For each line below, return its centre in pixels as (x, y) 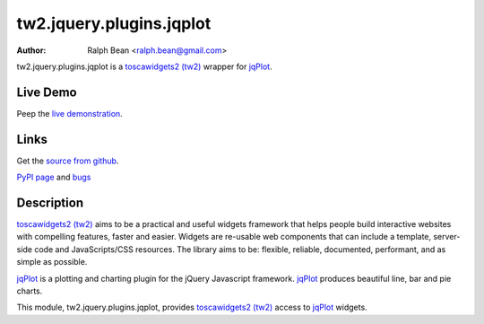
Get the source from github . (68, 161)
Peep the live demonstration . (69, 113)
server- (447, 237)
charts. (30, 291)
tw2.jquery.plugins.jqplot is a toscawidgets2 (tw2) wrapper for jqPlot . (144, 66)
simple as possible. (52, 262)
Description (50, 202)
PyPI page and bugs (54, 177)
